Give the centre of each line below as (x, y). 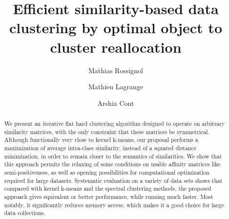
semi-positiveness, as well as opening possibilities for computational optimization (107, 172)
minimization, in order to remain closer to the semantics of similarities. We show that (113, 156)
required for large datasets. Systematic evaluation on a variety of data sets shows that (113, 180)
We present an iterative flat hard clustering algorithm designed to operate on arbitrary (114, 124)
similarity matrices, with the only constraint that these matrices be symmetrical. (107, 131)
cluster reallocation (116, 47)
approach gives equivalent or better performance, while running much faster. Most (109, 196)
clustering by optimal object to (116, 28)
